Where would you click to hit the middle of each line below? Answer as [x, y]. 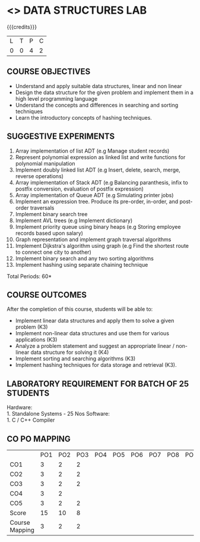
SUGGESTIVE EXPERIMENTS [61, 137]
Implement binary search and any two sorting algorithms [84, 258]
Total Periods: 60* [29, 276]
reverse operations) [39, 176]
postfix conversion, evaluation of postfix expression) [80, 189]
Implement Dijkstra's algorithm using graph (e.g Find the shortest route [102, 245]
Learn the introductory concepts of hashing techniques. [83, 117]
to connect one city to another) [53, 252]
